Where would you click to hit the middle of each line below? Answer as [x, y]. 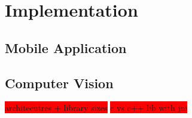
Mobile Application [66, 47]
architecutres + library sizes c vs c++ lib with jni [96, 108]
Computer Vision [59, 83]
